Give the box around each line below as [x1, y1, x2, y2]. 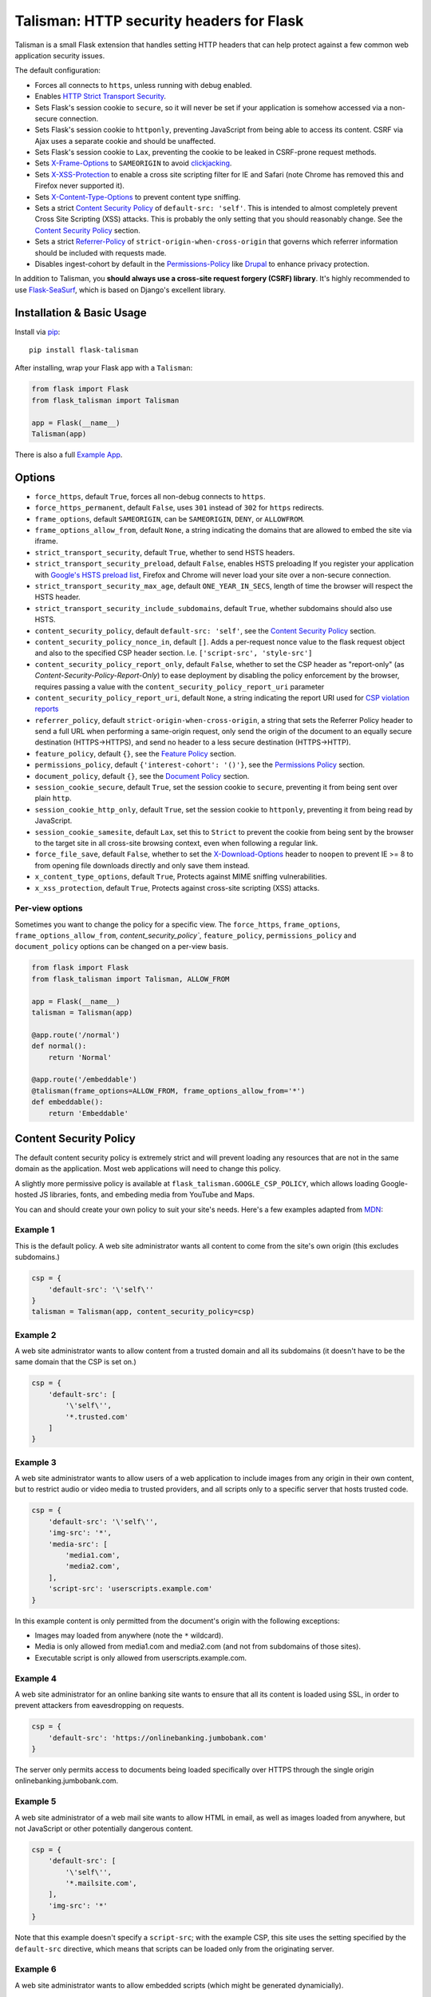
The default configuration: [14, 66, 101, 75]
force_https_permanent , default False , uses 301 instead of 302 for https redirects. [34, 503, 325, 513]
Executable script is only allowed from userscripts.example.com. [34, 1653, 247, 1662]
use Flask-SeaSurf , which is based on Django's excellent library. [14, 284, 226, 295]
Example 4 [14, 1673, 57, 1684]
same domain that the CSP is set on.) [14, 1357, 137, 1367]
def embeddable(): [31, 1098, 104, 1106]
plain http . [34, 793, 72, 803]
